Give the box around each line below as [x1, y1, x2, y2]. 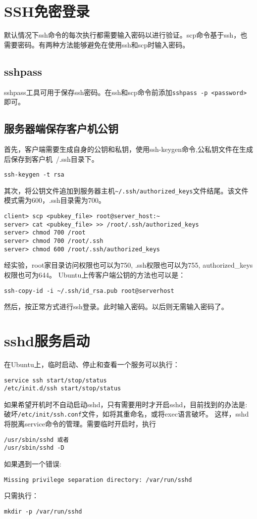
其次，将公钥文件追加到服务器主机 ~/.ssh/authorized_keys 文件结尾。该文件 [4, 185, 249, 195]
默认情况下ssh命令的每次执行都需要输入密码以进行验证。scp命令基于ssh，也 [4, 30, 248, 40]
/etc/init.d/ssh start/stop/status [4, 385, 121, 392]
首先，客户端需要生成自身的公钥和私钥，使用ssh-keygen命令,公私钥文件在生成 [4, 143, 253, 154]
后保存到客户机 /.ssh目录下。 [4, 153, 99, 164]
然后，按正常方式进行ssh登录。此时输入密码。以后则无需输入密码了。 [4, 301, 228, 312]
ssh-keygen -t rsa [4, 171, 64, 179]
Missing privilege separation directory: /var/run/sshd [4, 476, 192, 483]
